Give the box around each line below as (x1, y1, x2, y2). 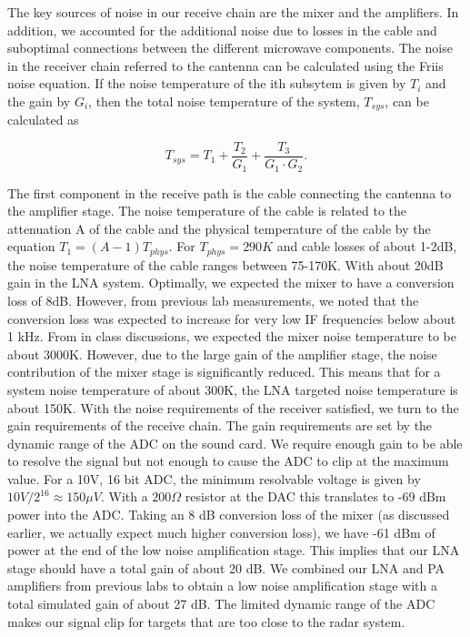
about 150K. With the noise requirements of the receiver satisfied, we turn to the (7, 398, 459, 417)
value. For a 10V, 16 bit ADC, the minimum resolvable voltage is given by (7, 469, 421, 488)
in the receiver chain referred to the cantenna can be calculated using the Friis (7, 56, 444, 75)
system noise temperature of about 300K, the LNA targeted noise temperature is (7, 379, 458, 399)
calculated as (7, 110, 79, 129)
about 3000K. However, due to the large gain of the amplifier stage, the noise (7, 344, 437, 363)
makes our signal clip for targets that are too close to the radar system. (7, 612, 405, 631)
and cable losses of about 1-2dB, (276, 237, 457, 256)
